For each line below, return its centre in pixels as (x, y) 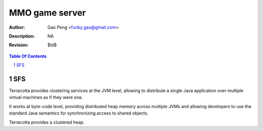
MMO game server (47, 13)
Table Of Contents (28, 56)
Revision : (19, 45)
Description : (22, 36)
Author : (17, 27)
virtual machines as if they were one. (46, 97)
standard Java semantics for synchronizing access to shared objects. (79, 113)
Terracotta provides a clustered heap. (47, 122)
